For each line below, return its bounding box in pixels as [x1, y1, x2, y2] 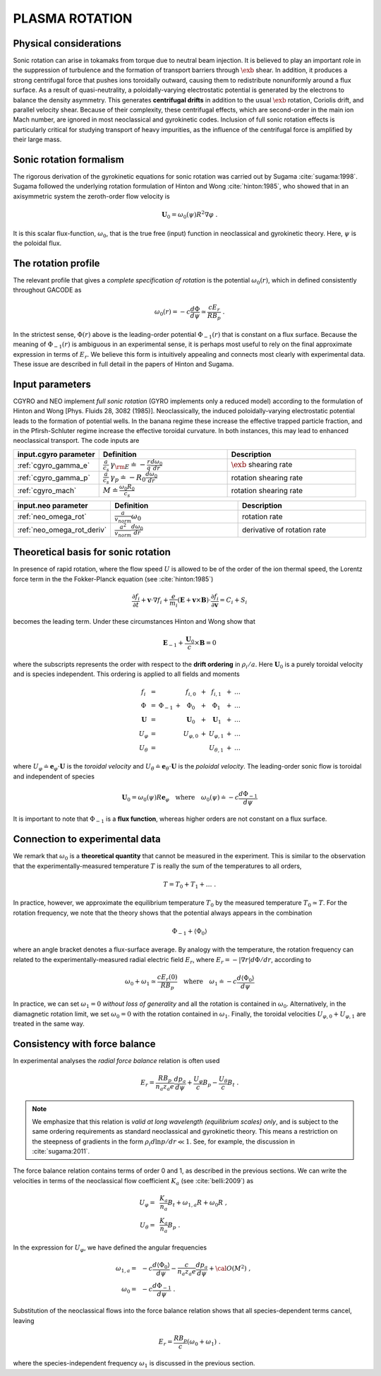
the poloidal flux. [13, 239, 62, 247]
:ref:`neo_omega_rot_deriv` [17, 525, 107, 535]
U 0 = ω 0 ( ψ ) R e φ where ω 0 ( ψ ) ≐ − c [121, 793, 239, 803]
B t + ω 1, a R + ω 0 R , [167, 1199, 227, 1209]
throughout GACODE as [13, 286, 82, 295]
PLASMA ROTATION [13, 11, 133, 26]
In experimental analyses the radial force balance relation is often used [13, 1057, 220, 1065]
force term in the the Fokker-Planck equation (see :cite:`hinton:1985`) [13, 574, 214, 583]
